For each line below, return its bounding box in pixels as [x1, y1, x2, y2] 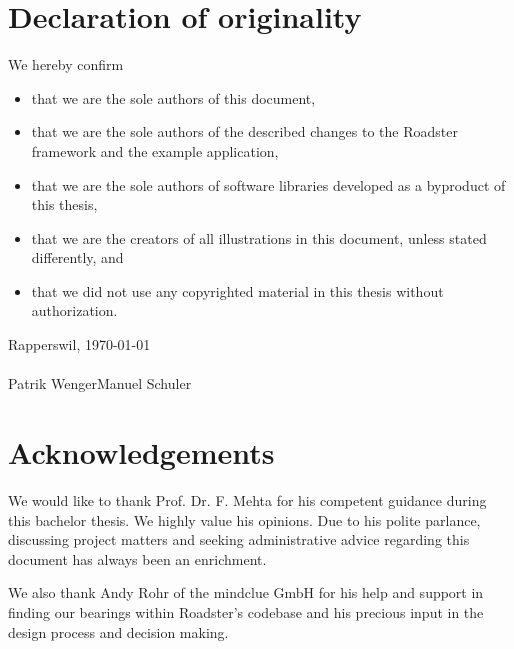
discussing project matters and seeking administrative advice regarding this [8, 529, 470, 550]
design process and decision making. [8, 621, 229, 642]
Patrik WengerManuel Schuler [8, 373, 192, 394]
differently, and [31, 247, 124, 268]
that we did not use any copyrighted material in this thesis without [31, 280, 444, 301]
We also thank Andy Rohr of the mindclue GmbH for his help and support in [8, 582, 484, 603]
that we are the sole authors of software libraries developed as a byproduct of [31, 174, 506, 195]
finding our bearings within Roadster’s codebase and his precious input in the [8, 601, 484, 622]
